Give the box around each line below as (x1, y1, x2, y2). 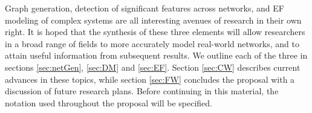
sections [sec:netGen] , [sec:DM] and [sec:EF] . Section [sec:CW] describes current (5, 60, 301, 73)
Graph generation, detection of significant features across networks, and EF (5, 2, 284, 14)
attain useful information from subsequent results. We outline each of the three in (5, 49, 308, 62)
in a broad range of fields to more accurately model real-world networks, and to (5, 37, 299, 50)
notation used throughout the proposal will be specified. (5, 96, 212, 109)
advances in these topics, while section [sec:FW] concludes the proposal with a (5, 73, 295, 85)
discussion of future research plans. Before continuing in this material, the (5, 85, 279, 97)
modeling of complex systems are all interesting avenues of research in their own (5, 13, 302, 26)
